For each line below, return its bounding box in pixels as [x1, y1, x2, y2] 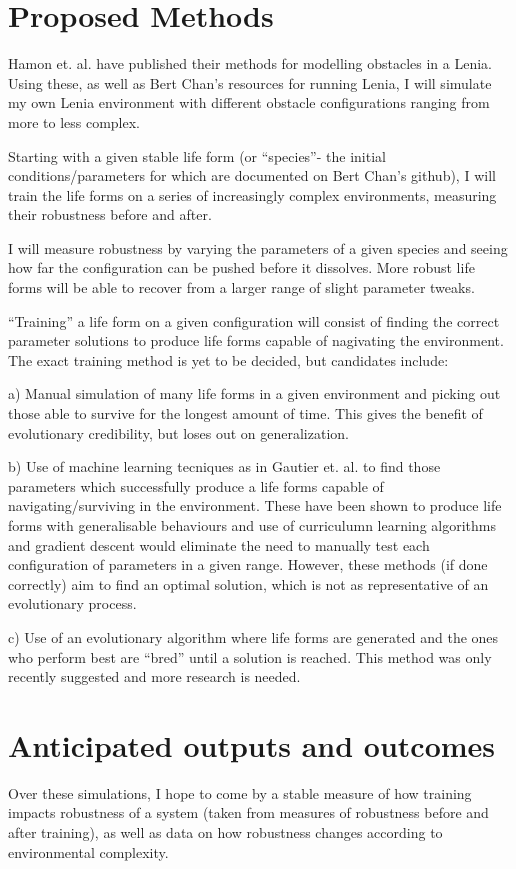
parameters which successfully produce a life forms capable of [8, 475, 384, 496]
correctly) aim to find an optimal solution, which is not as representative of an [8, 573, 489, 594]
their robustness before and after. [8, 204, 212, 225]
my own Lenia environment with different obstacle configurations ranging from [8, 92, 490, 113]
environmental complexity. [8, 841, 169, 862]
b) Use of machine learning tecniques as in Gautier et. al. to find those [8, 456, 441, 477]
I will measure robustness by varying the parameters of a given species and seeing [8, 237, 508, 258]
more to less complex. [8, 111, 140, 132]
